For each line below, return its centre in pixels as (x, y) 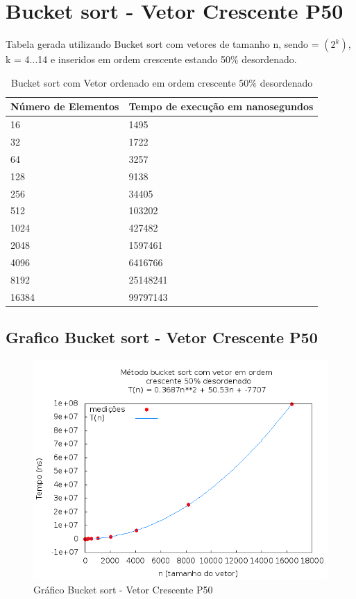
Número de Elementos (65, 106)
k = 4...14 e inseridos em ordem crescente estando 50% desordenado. (151, 59)
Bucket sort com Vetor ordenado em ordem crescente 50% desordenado (162, 82)
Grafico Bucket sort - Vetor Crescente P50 (162, 337)
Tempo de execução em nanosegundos (221, 106)
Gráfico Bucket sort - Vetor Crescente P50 (123, 590)
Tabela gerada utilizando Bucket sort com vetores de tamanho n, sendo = (162, 44)
